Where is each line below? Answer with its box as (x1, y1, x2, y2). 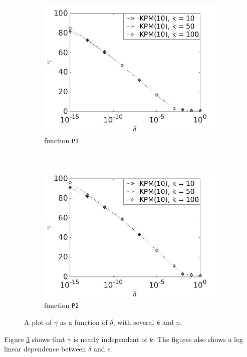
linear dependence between (4, 343, 86, 354)
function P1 (44, 135, 79, 145)
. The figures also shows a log (153, 333, 243, 344)
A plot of (24, 317, 52, 327)
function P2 (44, 300, 79, 310)
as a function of (60, 317, 108, 327)
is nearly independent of (73, 333, 147, 344)
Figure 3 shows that (4, 333, 65, 344)
